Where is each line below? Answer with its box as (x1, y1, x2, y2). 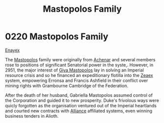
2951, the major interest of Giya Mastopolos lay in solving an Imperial (5, 67, 144, 73)
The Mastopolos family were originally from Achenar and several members (5, 56, 156, 62)
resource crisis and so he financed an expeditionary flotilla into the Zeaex (5, 72, 153, 78)
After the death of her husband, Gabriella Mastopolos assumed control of (5, 92, 153, 98)
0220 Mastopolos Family (5, 31, 109, 42)
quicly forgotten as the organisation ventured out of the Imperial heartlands (5, 102, 157, 108)
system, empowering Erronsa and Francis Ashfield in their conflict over (5, 77, 148, 83)
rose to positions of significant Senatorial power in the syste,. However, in (5, 62, 153, 68)
